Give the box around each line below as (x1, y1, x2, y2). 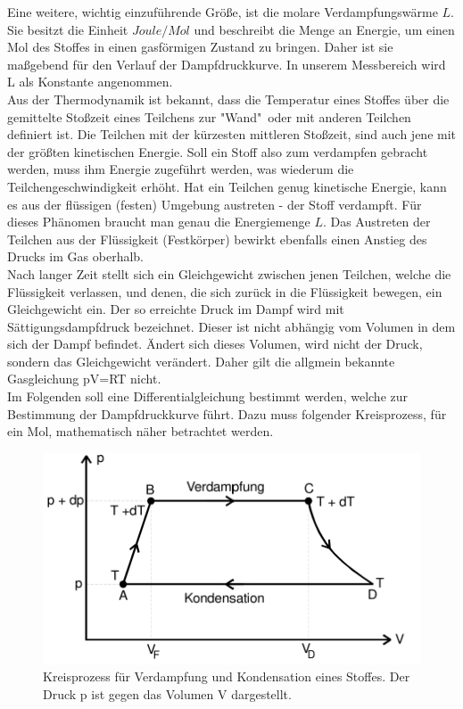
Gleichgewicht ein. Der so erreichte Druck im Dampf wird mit (7, 300, 344, 318)
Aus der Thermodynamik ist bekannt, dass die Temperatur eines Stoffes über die (7, 89, 450, 108)
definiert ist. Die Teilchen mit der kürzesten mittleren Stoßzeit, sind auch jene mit (7, 125, 457, 144)
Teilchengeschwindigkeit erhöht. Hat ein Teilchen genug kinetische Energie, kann (7, 177, 447, 195)
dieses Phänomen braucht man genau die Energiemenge (7, 212, 310, 231)
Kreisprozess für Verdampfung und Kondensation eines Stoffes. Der (43, 667, 410, 686)
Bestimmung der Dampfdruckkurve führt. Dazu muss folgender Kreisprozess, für (7, 404, 447, 423)
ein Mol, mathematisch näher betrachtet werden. (7, 422, 274, 441)
